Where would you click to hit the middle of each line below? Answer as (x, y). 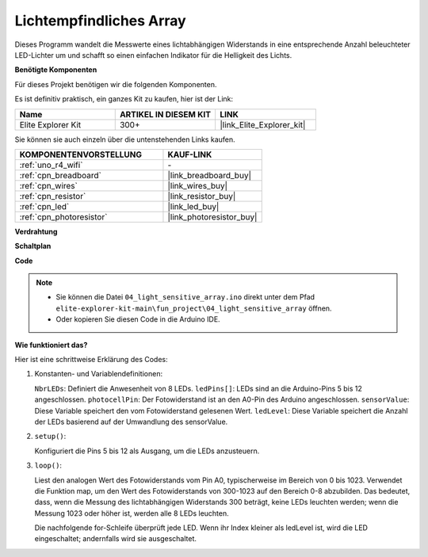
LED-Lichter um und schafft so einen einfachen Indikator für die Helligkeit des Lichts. (153, 55)
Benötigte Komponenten (56, 70)
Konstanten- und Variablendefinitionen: (98, 374)
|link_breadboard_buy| (210, 175)
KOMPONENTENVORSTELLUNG (81, 155)
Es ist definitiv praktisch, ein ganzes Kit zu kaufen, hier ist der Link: (124, 99)
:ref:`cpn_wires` (49, 185)
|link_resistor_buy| (202, 196)
